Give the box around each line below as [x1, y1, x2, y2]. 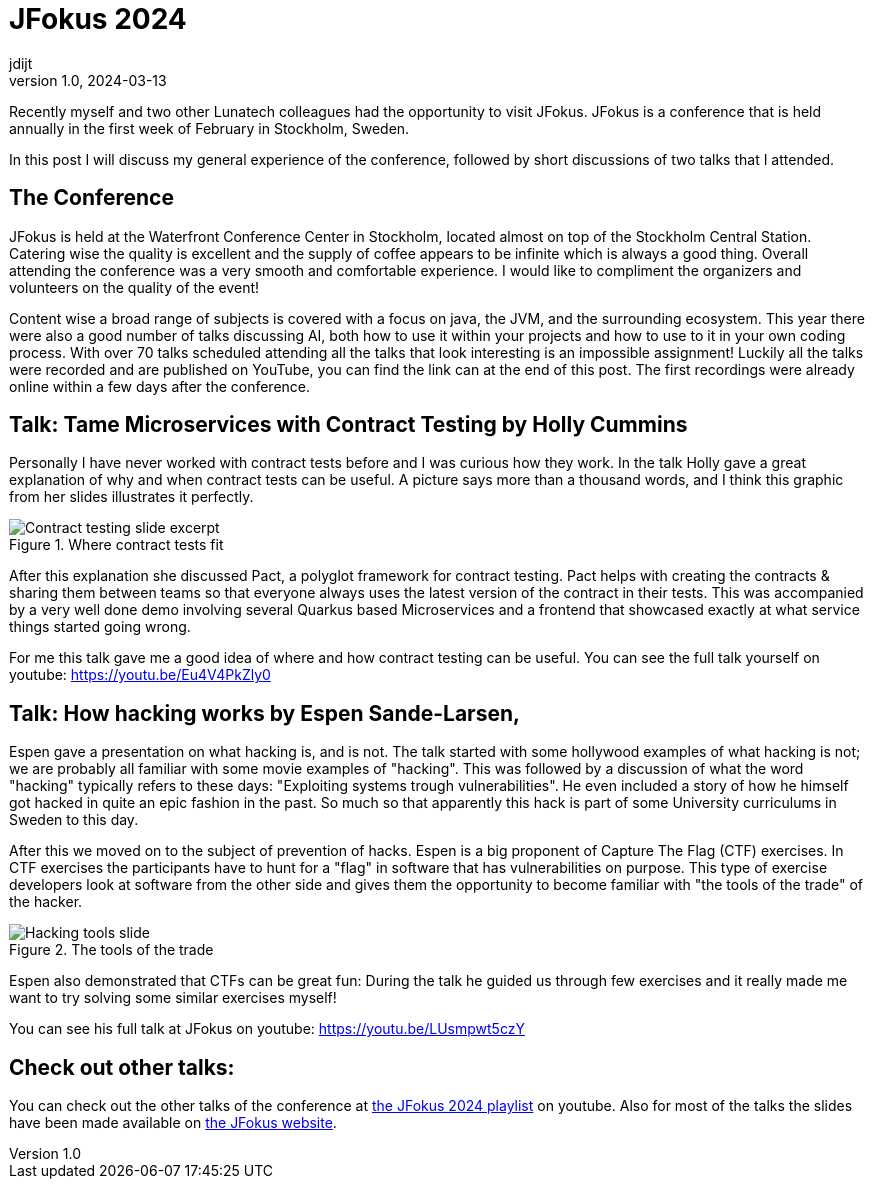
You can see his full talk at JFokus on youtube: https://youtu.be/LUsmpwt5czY [9, 1020, 525, 1038]
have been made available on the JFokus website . [9, 1114, 337, 1132]
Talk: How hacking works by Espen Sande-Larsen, [9, 700, 521, 726]
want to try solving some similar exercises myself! [9, 989, 337, 1007]
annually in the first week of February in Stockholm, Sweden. [9, 119, 410, 137]
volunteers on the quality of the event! [9, 278, 260, 296]
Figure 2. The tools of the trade [9, 941, 214, 959]
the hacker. [9, 893, 83, 911]
